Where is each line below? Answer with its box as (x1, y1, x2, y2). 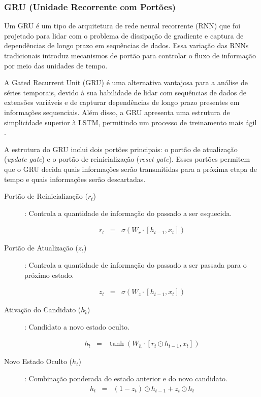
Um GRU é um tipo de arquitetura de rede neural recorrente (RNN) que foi (4, 20, 241, 31)
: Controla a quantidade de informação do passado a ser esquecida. (24, 207, 232, 218)
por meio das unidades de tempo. (4, 60, 108, 70)
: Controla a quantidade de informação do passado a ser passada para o (24, 259, 247, 270)
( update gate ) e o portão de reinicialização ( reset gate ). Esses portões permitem (4, 154, 250, 164)
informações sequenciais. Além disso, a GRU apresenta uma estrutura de (4, 106, 230, 117)
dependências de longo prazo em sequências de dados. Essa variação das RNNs (4, 40, 249, 51)
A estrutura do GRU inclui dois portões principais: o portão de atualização (4, 143, 238, 154)
